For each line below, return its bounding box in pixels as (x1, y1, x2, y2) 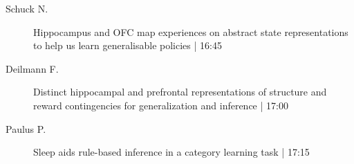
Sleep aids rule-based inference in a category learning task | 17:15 (33, 145, 310, 159)
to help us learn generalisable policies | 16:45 (33, 38, 222, 53)
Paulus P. (6, 121, 46, 136)
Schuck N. (6, 1, 48, 15)
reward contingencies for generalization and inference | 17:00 (33, 98, 288, 112)
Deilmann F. (6, 61, 59, 75)
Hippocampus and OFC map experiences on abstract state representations (33, 24, 348, 39)
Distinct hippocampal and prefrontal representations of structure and (33, 84, 327, 99)
